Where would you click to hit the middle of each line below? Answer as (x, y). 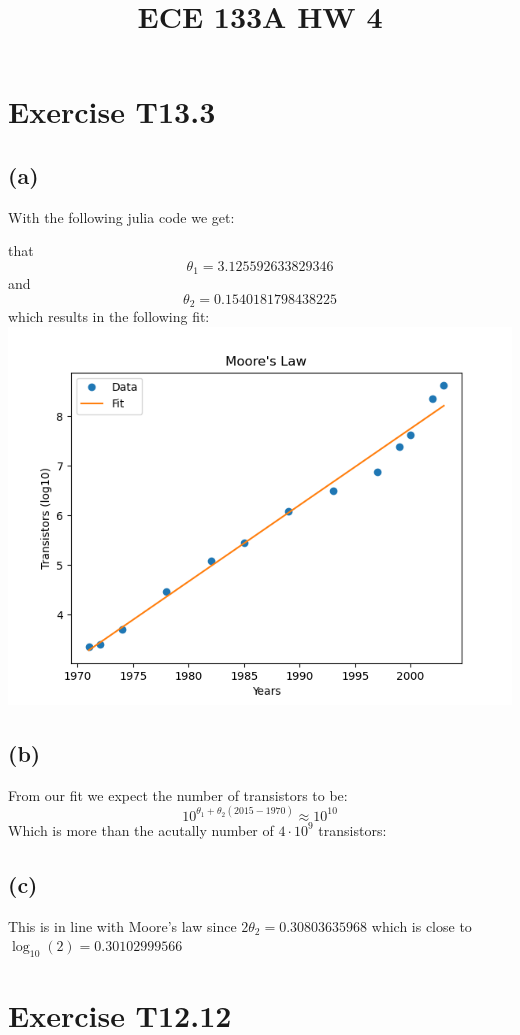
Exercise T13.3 (112, 111)
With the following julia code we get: (121, 216)
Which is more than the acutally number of (141, 829)
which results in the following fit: (109, 316)
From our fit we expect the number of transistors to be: (178, 794)
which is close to (421, 925)
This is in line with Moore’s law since (122, 925)
